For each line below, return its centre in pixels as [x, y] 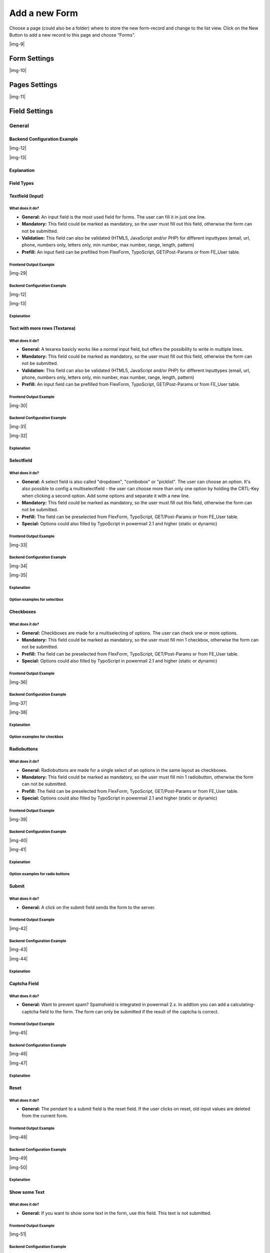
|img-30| [18, 405]
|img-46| [18, 1054]
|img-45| [18, 1032]
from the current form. [45, 1116]
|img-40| [18, 840]
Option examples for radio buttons [39, 874]
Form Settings [32, 58]
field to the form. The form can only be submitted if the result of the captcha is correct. [129, 1011]
